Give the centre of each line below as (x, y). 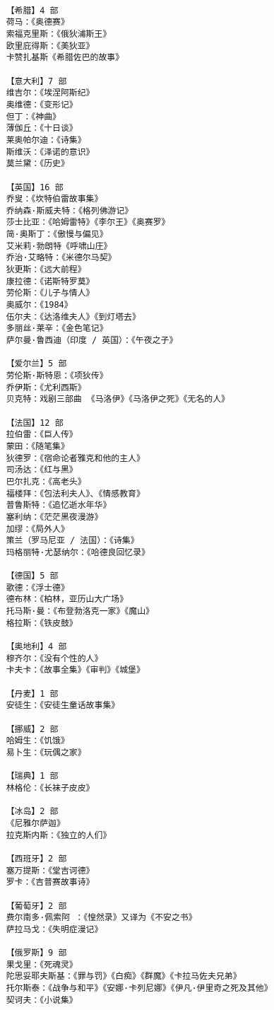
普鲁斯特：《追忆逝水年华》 (59, 505)
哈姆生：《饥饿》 (37, 741)
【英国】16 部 (35, 187)
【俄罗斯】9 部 (36, 953)
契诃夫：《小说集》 (42, 1000)
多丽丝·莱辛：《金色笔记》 (57, 329)
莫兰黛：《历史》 (37, 164)
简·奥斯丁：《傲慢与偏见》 (57, 234)
